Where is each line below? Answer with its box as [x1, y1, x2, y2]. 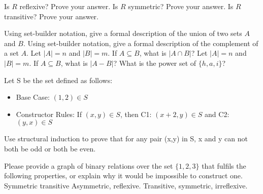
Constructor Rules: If [16, 108, 82, 119]
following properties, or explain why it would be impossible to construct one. [4, 170, 243, 181]
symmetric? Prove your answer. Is [128, 1, 234, 11]
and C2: [205, 108, 229, 119]
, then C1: [120, 108, 152, 119]
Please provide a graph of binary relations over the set [4, 160, 173, 171]
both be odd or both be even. [4, 143, 96, 153]
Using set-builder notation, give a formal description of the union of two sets [4, 28, 242, 38]
